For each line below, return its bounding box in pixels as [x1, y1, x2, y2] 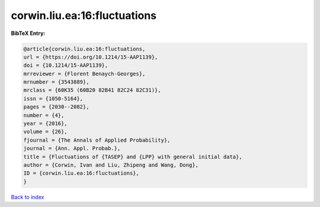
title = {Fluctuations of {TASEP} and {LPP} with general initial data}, [23, 153, 242, 160]
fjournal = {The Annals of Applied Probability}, [23, 136, 171, 144]
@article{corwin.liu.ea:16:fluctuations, [23, 45, 146, 52]
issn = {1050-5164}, [23, 95, 83, 102]
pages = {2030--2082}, [23, 104, 89, 110]
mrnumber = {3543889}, [23, 79, 89, 85]
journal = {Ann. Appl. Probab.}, [23, 145, 121, 152]
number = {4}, [23, 112, 65, 119]
